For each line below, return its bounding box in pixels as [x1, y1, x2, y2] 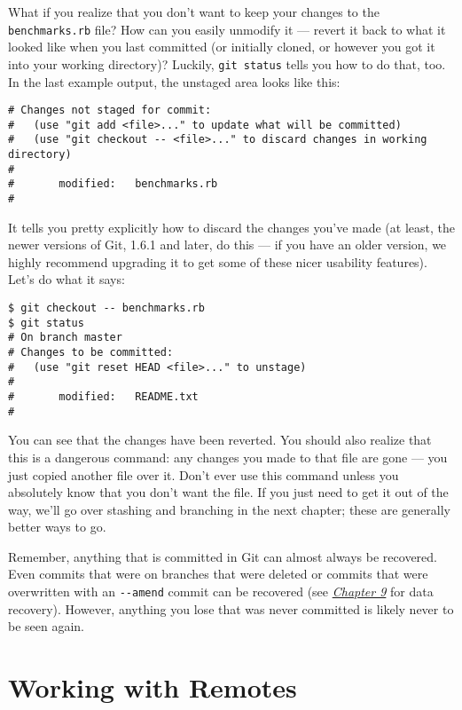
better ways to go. [8, 517, 106, 536]
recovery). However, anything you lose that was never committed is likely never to [8, 599, 454, 618]
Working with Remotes [8, 669, 297, 706]
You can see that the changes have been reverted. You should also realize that [8, 430, 432, 449]
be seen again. [8, 617, 85, 635]
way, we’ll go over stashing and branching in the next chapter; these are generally [8, 500, 450, 518]
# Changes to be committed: [8, 346, 174, 359]
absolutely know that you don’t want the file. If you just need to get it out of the [8, 483, 449, 501]
